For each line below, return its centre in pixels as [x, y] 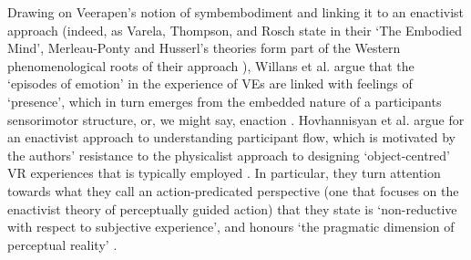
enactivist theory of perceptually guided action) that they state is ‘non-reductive [232, 208]
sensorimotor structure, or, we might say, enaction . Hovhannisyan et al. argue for [236, 119]
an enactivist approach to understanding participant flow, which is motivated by [231, 137]
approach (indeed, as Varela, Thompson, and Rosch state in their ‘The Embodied [235, 30]
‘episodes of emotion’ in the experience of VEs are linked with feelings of [210, 83]
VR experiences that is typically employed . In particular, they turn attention [224, 173]
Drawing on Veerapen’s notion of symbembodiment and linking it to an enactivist [236, 12]
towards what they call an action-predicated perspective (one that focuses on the [233, 190]
